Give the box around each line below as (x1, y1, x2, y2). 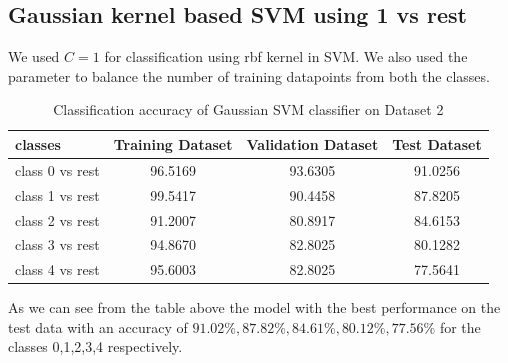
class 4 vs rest (15, 259, 100, 280)
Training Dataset (113, 133, 233, 154)
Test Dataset (392, 133, 482, 154)
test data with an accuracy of (8, 316, 188, 337)
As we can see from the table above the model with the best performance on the (8, 297, 501, 318)
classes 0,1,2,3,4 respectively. (8, 336, 183, 357)
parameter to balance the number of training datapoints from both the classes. (8, 65, 490, 86)
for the (439, 316, 481, 337)
